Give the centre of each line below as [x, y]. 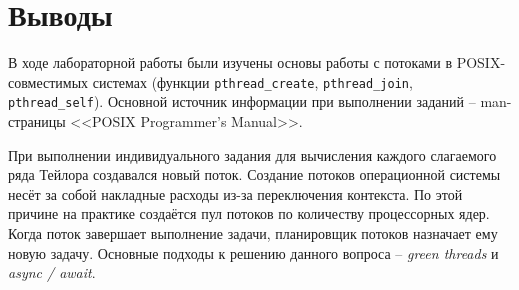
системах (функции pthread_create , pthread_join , [252, 81]
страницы [37, 121]
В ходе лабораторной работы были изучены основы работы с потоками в [230, 62]
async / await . [52, 272]
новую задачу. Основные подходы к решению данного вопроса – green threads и [253, 252]
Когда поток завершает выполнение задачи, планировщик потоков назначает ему [253, 233]
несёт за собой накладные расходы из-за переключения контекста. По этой [235, 193]
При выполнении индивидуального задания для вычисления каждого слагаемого [252, 154]
